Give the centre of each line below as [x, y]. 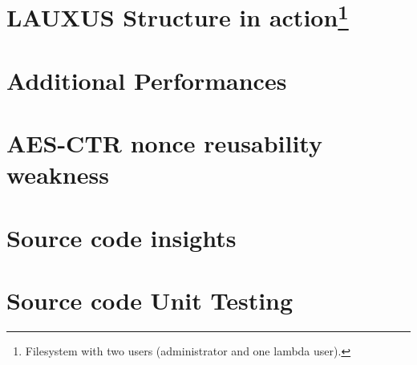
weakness [58, 174]
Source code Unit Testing [150, 300]
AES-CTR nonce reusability [164, 143]
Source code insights [121, 237]
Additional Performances [147, 80]
